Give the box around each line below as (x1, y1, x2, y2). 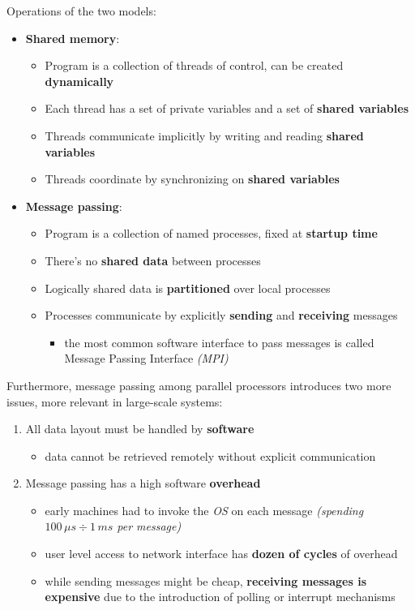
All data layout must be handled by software (25, 420, 255, 437)
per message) (117, 518, 182, 535)
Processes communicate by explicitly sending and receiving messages (45, 307, 398, 324)
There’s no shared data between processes (45, 251, 261, 268)
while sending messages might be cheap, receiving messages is (45, 572, 366, 589)
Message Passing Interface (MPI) (64, 350, 229, 367)
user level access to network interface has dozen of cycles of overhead (45, 545, 398, 562)
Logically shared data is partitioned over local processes (45, 279, 331, 296)
